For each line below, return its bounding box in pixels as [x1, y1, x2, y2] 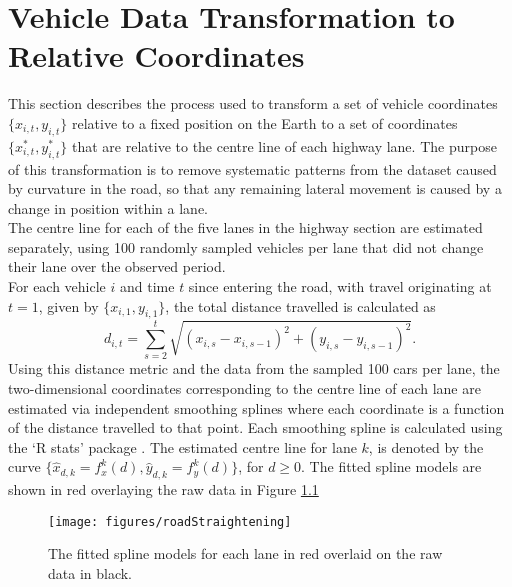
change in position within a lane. [8, 197, 208, 218]
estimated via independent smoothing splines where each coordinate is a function [8, 397, 505, 418]
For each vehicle [8, 276, 106, 297]
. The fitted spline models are [301, 456, 482, 477]
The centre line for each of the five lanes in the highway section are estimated [8, 217, 483, 238]
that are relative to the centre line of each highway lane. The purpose [72, 135, 497, 156]
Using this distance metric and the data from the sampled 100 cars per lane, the [8, 358, 500, 379]
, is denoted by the [368, 436, 484, 457]
